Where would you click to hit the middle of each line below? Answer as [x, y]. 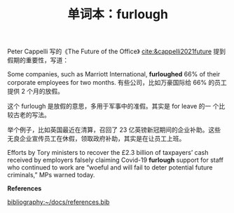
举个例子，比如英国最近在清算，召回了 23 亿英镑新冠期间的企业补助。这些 [114, 130]
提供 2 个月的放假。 [36, 91]
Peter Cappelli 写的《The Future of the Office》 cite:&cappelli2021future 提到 [117, 51]
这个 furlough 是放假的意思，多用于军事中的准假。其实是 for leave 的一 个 [113, 106]
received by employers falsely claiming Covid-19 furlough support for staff [116, 160]
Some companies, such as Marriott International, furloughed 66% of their [114, 74]
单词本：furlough [118, 14]
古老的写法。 [32, 115]
